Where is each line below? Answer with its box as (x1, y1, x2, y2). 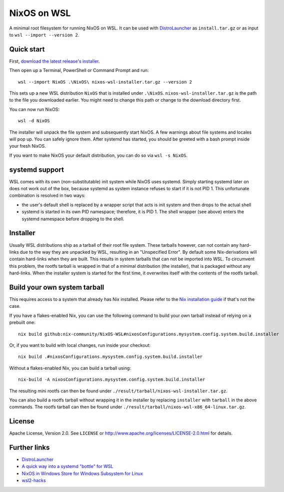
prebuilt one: (9, 319, 35, 325)
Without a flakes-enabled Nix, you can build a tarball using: (9, 365, 131, 371)
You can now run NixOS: (9, 106, 60, 112)
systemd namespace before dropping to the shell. (21, 216, 124, 222)
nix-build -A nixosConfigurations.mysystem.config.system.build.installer (18, 377, 205, 382)
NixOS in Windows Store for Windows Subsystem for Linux (21, 470, 143, 476)
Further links (9, 443, 50, 451)
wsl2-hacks (21, 477, 46, 483)
